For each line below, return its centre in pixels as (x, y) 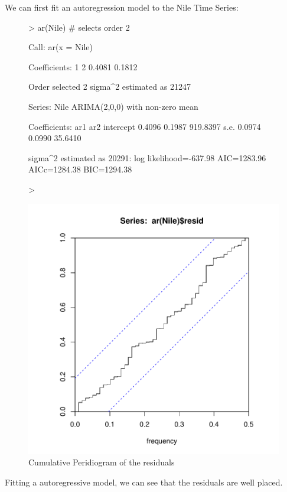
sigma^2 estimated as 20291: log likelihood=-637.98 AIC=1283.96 (147, 157)
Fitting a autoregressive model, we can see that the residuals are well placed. (144, 482)
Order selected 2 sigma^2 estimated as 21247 (110, 87)
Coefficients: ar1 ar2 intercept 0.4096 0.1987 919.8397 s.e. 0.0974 (145, 126)
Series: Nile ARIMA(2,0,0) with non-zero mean (113, 106)
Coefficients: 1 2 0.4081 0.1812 (83, 66)
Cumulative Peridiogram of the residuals (102, 462)
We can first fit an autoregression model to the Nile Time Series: (122, 7)
